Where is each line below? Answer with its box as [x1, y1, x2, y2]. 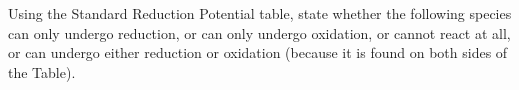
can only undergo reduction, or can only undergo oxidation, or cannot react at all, [8, 22, 511, 43]
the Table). [8, 61, 76, 82]
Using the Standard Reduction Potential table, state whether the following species [8, 3, 512, 23]
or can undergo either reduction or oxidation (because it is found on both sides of [8, 42, 508, 63]
